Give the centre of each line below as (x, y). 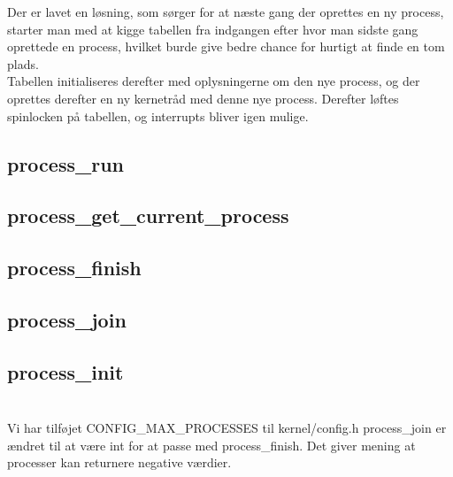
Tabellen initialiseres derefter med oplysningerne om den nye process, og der (214, 81)
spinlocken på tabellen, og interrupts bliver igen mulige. (158, 115)
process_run (66, 163)
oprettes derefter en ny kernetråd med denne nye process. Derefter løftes (203, 98)
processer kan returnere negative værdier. (119, 462)
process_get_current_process (148, 215)
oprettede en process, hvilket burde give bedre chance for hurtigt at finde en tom (226, 46)
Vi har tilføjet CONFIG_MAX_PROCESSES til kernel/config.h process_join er (227, 428)
